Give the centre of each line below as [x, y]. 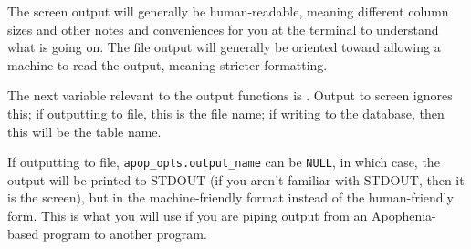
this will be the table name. [84, 131]
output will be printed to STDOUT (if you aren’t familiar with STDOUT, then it [236, 179]
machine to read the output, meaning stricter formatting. [167, 64]
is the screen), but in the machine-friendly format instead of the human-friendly [230, 197]
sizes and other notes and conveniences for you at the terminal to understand [223, 29]
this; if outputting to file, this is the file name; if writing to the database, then [226, 113]
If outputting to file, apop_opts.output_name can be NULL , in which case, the [224, 162]
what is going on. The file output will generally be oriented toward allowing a [224, 47]
